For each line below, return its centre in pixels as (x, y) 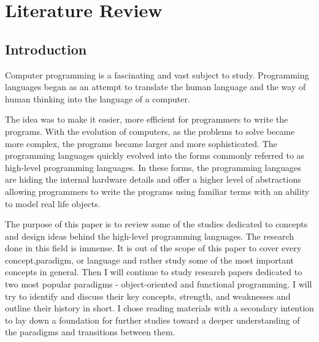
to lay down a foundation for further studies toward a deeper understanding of (152, 320)
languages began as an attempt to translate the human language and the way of (156, 87)
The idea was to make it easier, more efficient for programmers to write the (147, 119)
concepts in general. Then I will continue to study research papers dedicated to (154, 272)
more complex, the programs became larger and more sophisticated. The (141, 143)
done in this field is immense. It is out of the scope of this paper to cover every (153, 248)
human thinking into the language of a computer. (98, 98)
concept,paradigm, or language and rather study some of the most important (150, 260)
